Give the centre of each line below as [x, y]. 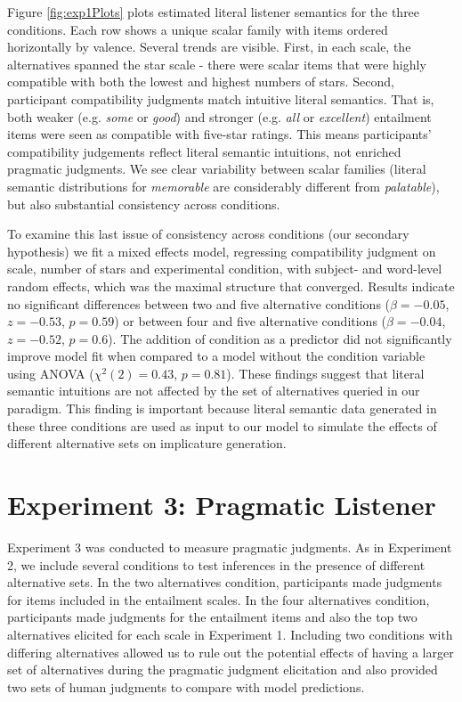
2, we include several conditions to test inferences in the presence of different [216, 564]
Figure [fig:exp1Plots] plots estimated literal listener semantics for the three [214, 12]
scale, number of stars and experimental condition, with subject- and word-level [225, 269]
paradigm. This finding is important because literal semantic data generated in [222, 408]
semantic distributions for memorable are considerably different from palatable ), [223, 186]
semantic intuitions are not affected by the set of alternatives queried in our [214, 391]
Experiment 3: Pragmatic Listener [222, 505]
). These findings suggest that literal [325, 373]
